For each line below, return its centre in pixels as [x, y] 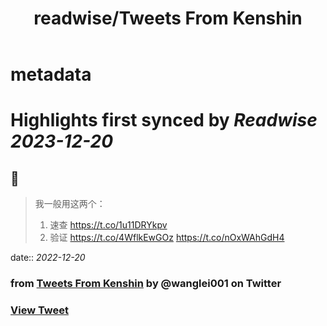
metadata [51, 74]
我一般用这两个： [70, 204]
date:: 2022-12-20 [48, 258]
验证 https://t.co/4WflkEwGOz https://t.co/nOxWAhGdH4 [167, 238]
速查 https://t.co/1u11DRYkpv [108, 225]
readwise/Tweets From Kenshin [168, 18]
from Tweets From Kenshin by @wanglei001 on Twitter [146, 284]
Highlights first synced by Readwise [164, 120]
